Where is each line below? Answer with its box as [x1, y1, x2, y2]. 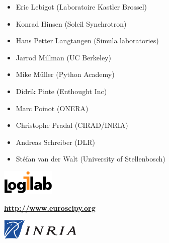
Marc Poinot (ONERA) [16, 103, 89, 113]
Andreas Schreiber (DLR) [16, 136, 95, 147]
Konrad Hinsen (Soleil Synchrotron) [16, 18, 127, 29]
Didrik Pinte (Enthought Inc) [16, 86, 107, 96]
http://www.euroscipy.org [4, 202, 96, 213]
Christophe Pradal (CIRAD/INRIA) [16, 120, 128, 130]
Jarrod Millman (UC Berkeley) [16, 52, 111, 62]
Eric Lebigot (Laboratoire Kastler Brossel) [16, 2, 147, 12]
